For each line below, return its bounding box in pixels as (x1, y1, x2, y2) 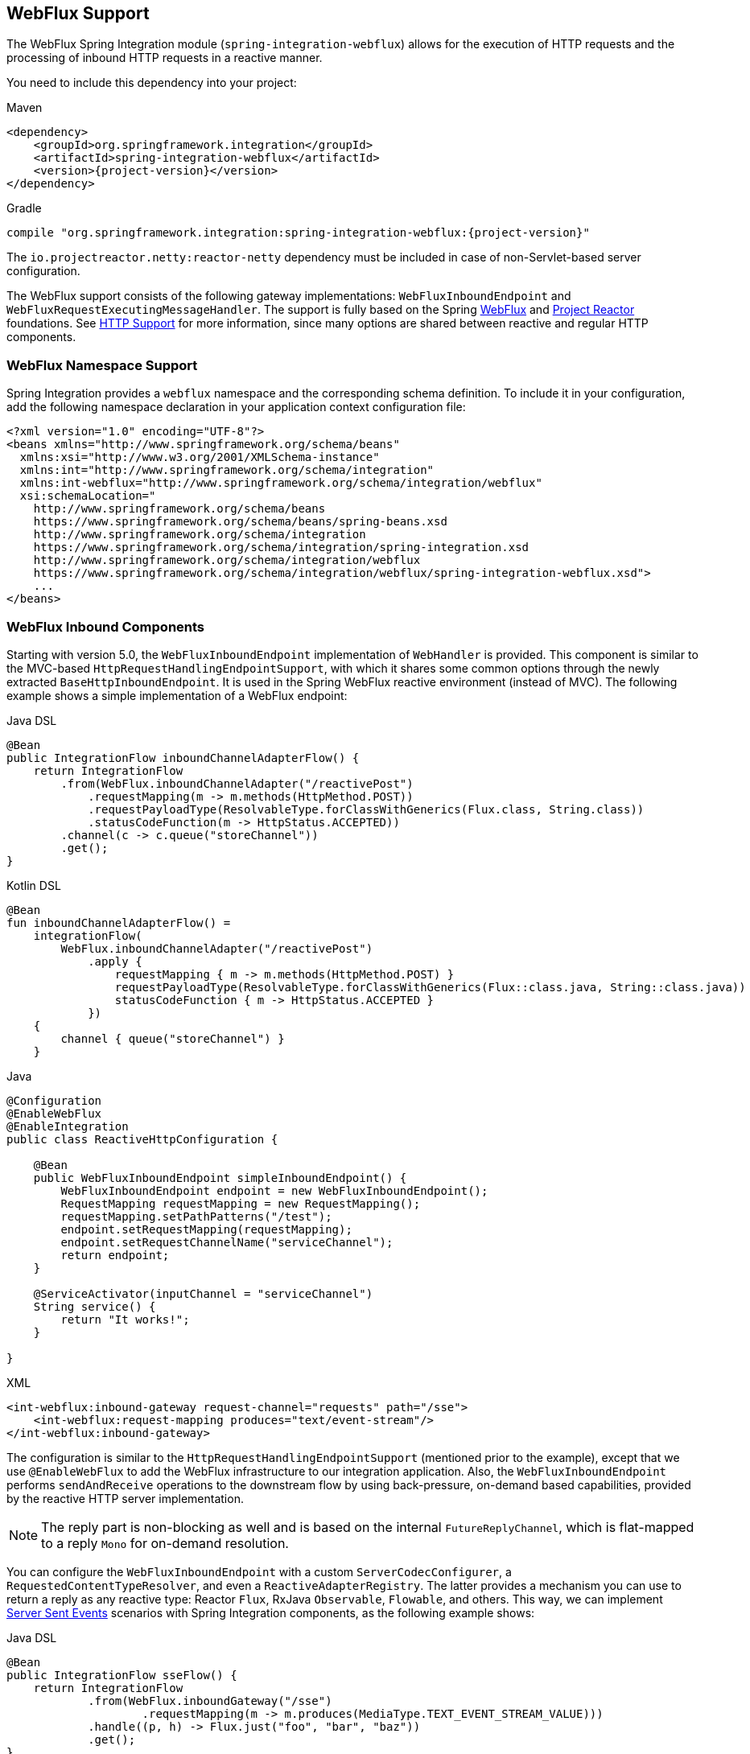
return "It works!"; (60, 1312, 190, 1326)
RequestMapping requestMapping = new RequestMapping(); (60, 1196, 421, 1210)
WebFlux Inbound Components (6, 618, 205, 635)
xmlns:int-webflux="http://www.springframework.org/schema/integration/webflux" (19, 476, 542, 490)
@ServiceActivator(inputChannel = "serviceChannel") (33, 1287, 373, 1300)
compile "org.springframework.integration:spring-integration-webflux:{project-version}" (6, 226, 590, 240)
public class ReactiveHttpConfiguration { (6, 1132, 278, 1146)
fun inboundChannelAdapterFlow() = (6, 916, 231, 929)
